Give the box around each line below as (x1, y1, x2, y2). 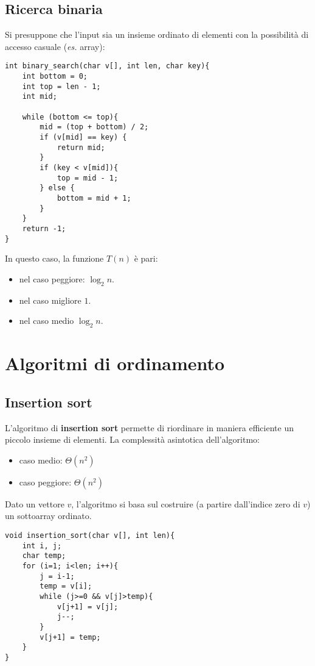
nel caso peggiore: (19, 272, 85, 285)
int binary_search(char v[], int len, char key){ (5, 62, 210, 71)
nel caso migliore (19, 293, 81, 306)
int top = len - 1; (22, 82, 101, 91)
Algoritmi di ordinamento (5, 351, 225, 376)
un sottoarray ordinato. (5, 509, 92, 522)
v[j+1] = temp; (40, 632, 101, 642)
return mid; (57, 143, 105, 152)
